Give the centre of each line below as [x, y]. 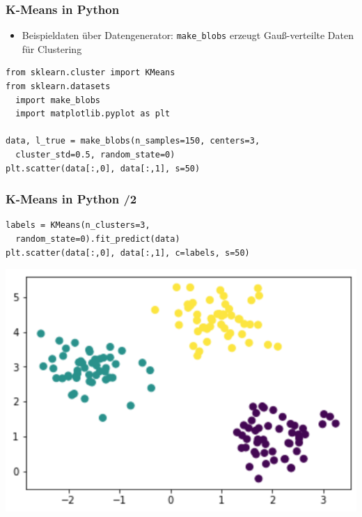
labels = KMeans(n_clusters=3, [78, 225]
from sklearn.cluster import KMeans [90, 73]
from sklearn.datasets [58, 87]
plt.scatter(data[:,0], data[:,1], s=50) [103, 168]
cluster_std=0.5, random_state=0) [95, 155]
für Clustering [52, 48]
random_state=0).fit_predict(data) [98, 239]
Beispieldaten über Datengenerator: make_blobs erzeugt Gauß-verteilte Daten [188, 35]
